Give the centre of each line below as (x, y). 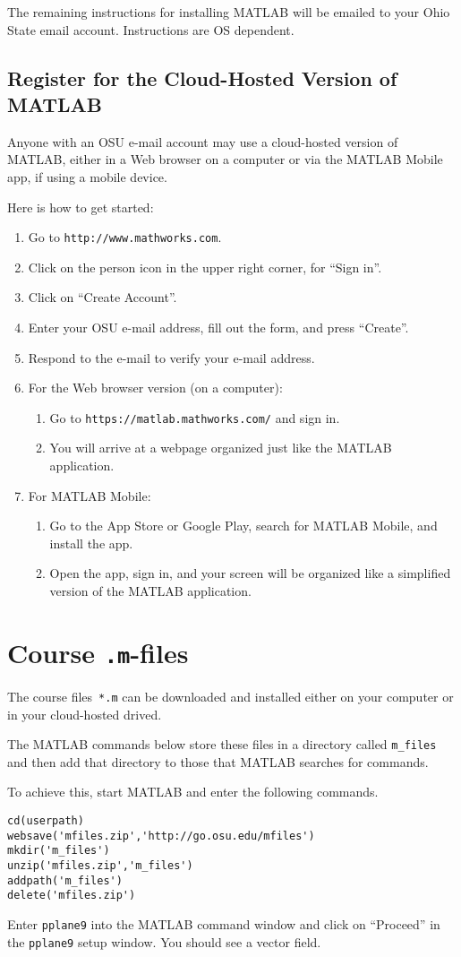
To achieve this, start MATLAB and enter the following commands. (193, 792)
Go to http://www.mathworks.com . (125, 237)
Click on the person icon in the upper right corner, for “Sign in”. (205, 267)
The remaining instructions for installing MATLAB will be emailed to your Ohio (229, 12)
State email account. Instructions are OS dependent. (151, 29)
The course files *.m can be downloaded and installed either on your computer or (230, 696)
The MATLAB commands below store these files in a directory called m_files (222, 744)
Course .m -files (98, 652)
